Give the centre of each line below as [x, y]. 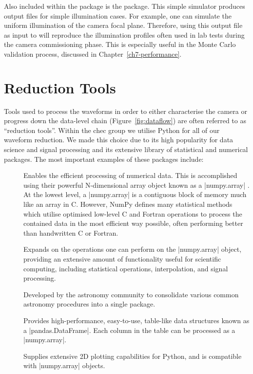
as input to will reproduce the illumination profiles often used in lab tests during [124, 34]
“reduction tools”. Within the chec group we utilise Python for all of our [112, 130]
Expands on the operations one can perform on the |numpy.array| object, [133, 249]
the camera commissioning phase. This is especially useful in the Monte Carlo [120, 44]
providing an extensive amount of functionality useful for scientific [122, 259]
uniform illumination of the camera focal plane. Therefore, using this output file [123, 25]
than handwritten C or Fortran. [71, 232]
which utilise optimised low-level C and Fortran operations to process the [133, 213]
